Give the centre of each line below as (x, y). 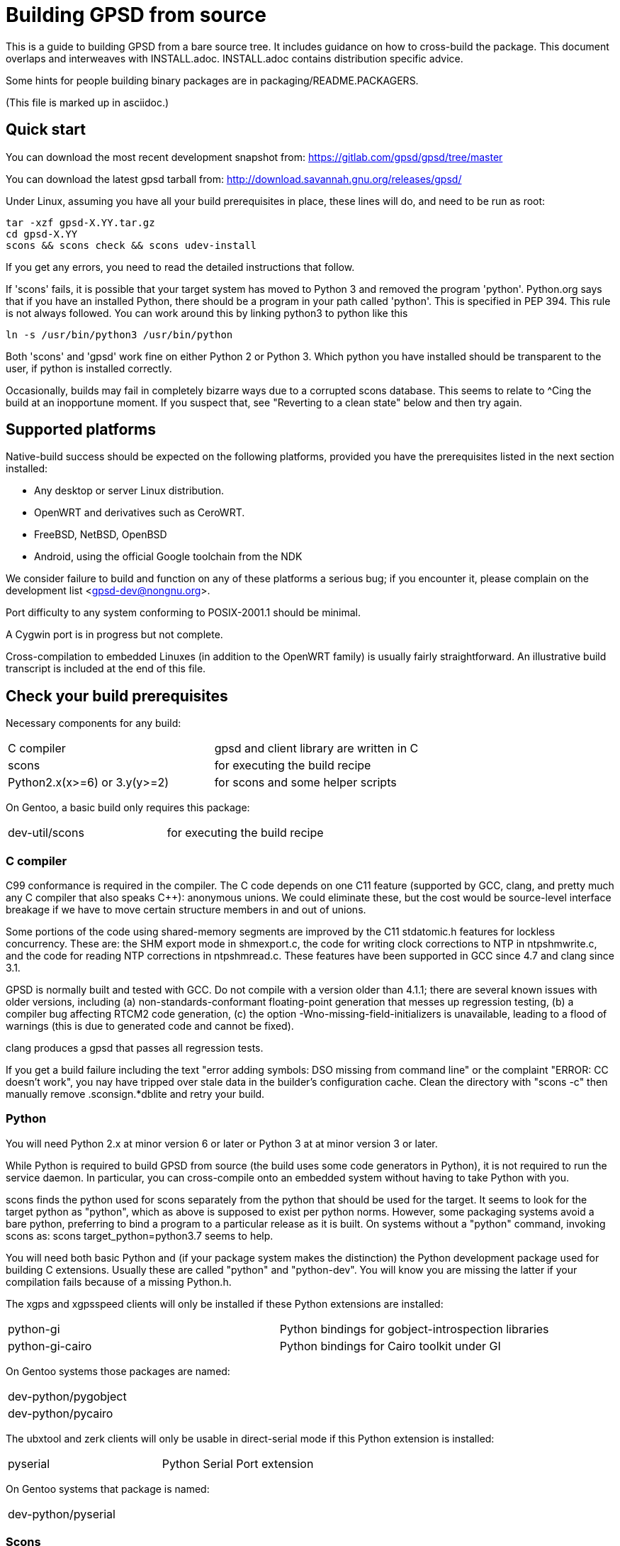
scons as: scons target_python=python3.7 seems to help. (140, 1235)
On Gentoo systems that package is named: (108, 1489)
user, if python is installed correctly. (89, 368)
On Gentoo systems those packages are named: (118, 1371)
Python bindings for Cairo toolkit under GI (390, 1346)
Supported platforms (81, 430)
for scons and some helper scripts (305, 783)
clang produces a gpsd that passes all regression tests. (135, 1048)
